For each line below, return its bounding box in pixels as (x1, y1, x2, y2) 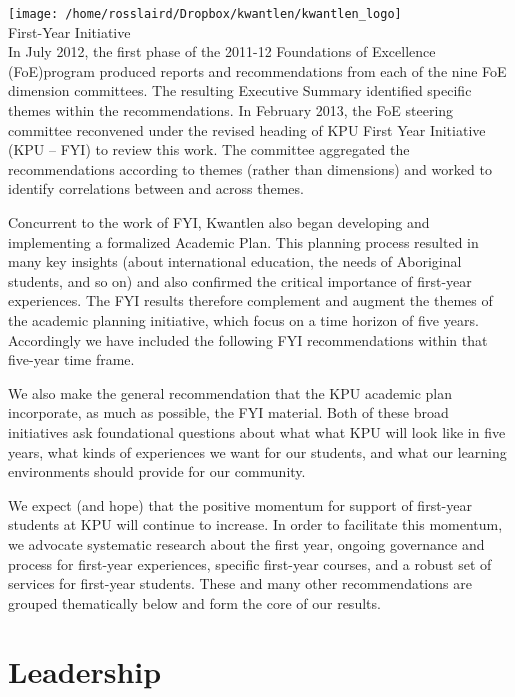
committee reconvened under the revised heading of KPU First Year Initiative (8, 119, 486, 140)
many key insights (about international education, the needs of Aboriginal (8, 251, 462, 272)
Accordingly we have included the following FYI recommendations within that (8, 329, 488, 350)
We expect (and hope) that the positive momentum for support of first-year (8, 494, 472, 515)
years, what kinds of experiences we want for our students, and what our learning (8, 441, 507, 462)
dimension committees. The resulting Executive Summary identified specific (8, 80, 472, 101)
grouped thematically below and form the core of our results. (8, 592, 381, 613)
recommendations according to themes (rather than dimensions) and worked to (8, 158, 492, 179)
